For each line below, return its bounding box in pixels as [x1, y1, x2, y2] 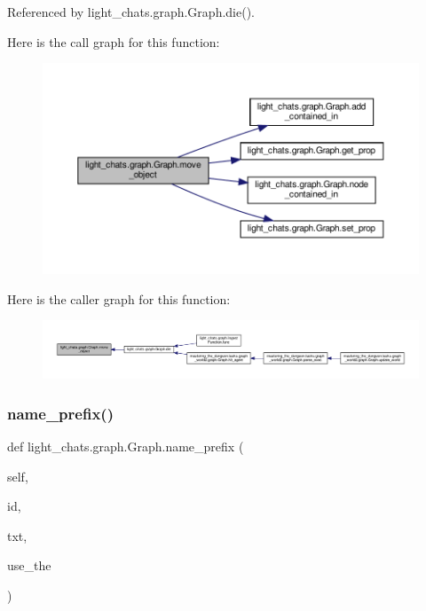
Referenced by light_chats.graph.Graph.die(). [7, 3, 255, 20]
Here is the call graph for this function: [7, 32, 220, 51]
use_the [7, 556, 51, 575]
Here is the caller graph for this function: [7, 289, 231, 308]
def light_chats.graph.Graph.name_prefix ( [7, 436, 244, 455]
